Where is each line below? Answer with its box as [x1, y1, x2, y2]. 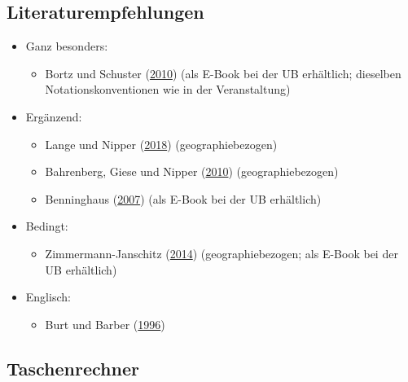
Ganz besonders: [25, 37, 108, 55]
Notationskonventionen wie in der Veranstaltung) [45, 81, 291, 98]
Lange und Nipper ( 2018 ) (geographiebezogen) [45, 135, 278, 152]
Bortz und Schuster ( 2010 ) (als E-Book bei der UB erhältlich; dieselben [45, 64, 401, 81]
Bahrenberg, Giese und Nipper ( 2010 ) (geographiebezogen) [45, 163, 339, 180]
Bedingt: [25, 217, 68, 235]
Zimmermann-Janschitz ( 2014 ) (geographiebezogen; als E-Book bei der [45, 244, 398, 261]
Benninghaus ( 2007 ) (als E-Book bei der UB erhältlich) [45, 190, 322, 207]
